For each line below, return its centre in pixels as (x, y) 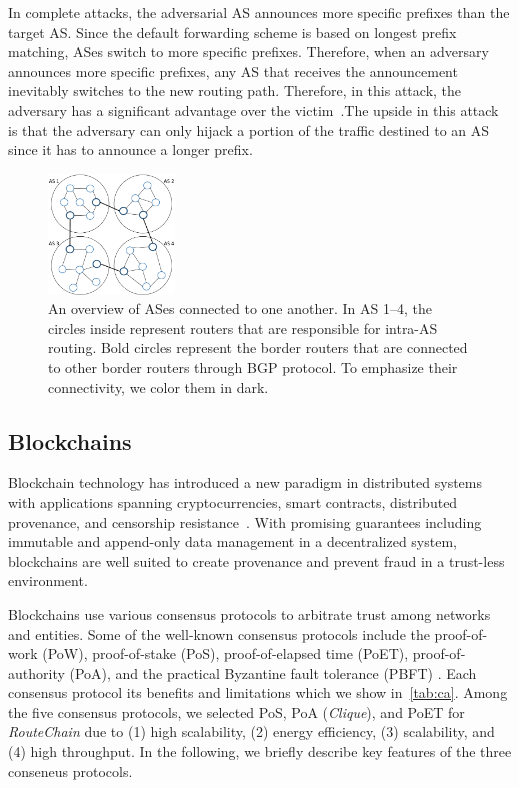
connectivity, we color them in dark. (158, 386)
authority (36, 672)
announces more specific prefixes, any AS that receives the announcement (233, 70)
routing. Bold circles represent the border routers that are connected (258, 347)
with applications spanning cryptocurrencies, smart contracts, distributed (233, 501)
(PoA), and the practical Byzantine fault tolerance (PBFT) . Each (273, 672)
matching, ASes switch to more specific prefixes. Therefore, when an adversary (248, 51)
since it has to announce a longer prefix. (130, 149)
